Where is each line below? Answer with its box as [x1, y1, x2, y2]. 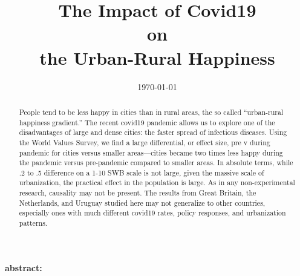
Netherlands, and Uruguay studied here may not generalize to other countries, [19, 197, 266, 208]
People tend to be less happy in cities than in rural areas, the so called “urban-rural [19, 107, 284, 117]
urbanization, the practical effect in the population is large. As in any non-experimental [19, 177, 295, 188]
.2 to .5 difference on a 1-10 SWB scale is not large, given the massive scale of [19, 167, 264, 177]
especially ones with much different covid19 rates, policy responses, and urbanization [19, 208, 286, 218]
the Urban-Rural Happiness [39, 45, 275, 70]
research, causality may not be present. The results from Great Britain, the [19, 188, 256, 198]
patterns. [19, 218, 48, 228]
